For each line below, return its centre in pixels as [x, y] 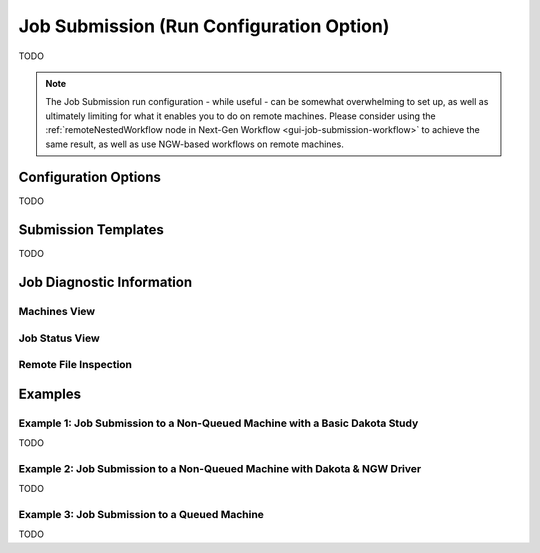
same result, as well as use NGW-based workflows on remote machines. [194, 144]
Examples [50, 393]
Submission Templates [91, 230]
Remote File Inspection [75, 365]
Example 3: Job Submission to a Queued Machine [141, 515]
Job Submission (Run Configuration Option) [204, 26]
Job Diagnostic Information [105, 282]
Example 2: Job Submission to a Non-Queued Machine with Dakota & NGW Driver [220, 468]
